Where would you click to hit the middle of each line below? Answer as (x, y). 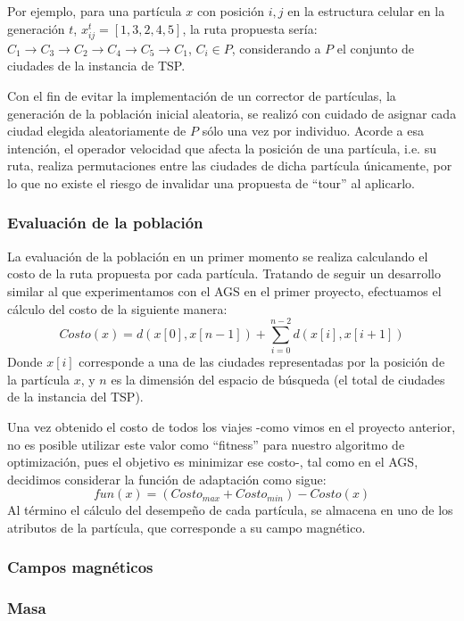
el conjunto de (376, 48)
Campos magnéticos (80, 567)
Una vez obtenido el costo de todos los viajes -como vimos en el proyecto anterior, (232, 426)
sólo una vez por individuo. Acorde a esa (313, 131)
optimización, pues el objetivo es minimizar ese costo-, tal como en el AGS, (213, 462)
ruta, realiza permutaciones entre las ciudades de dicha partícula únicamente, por (230, 166)
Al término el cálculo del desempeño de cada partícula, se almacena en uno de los (230, 510)
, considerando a (276, 48)
